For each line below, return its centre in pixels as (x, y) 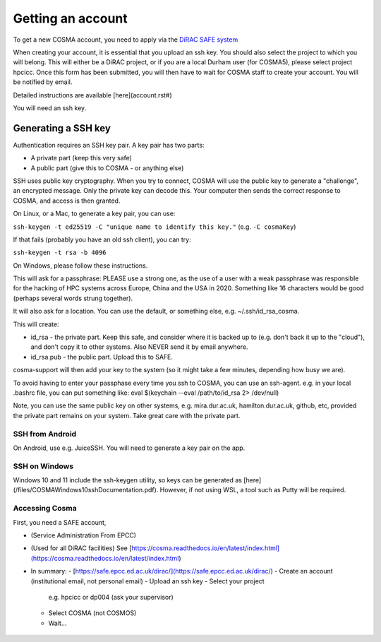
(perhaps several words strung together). (73, 298)
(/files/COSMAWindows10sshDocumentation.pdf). (86, 490)
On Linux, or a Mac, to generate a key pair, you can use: (94, 214)
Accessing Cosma (45, 509)
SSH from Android (45, 434)
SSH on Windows (43, 466)
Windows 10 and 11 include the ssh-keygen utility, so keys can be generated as (128, 480)
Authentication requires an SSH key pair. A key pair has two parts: (109, 145)
